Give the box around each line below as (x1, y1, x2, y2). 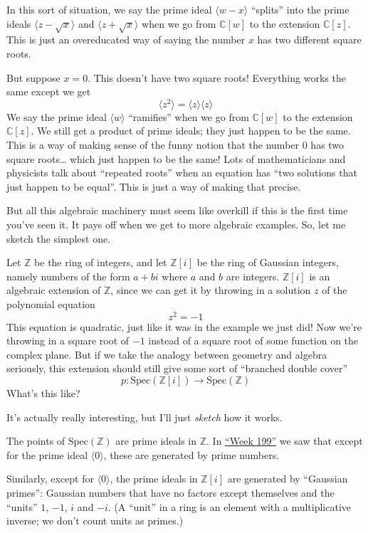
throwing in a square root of (6, 333, 130, 348)
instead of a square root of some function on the (148, 333, 359, 348)
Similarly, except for (6, 471, 94, 486)
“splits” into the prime (251, 2, 349, 16)
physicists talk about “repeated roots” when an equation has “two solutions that (6, 165, 357, 180)
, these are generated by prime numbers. (103, 447, 280, 462)
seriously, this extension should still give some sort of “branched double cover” (6, 361, 348, 376)
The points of (6, 433, 65, 448)
